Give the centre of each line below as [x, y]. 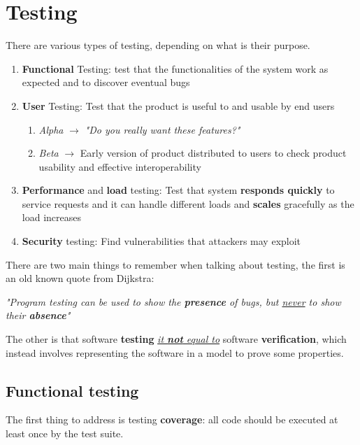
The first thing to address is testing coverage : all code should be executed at [172, 419]
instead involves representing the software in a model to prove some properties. [175, 352]
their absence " [38, 315]
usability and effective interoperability [120, 166]
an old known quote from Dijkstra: [80, 278]
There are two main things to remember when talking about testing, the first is [175, 264]
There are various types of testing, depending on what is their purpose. [158, 45]
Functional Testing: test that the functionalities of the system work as [175, 68]
